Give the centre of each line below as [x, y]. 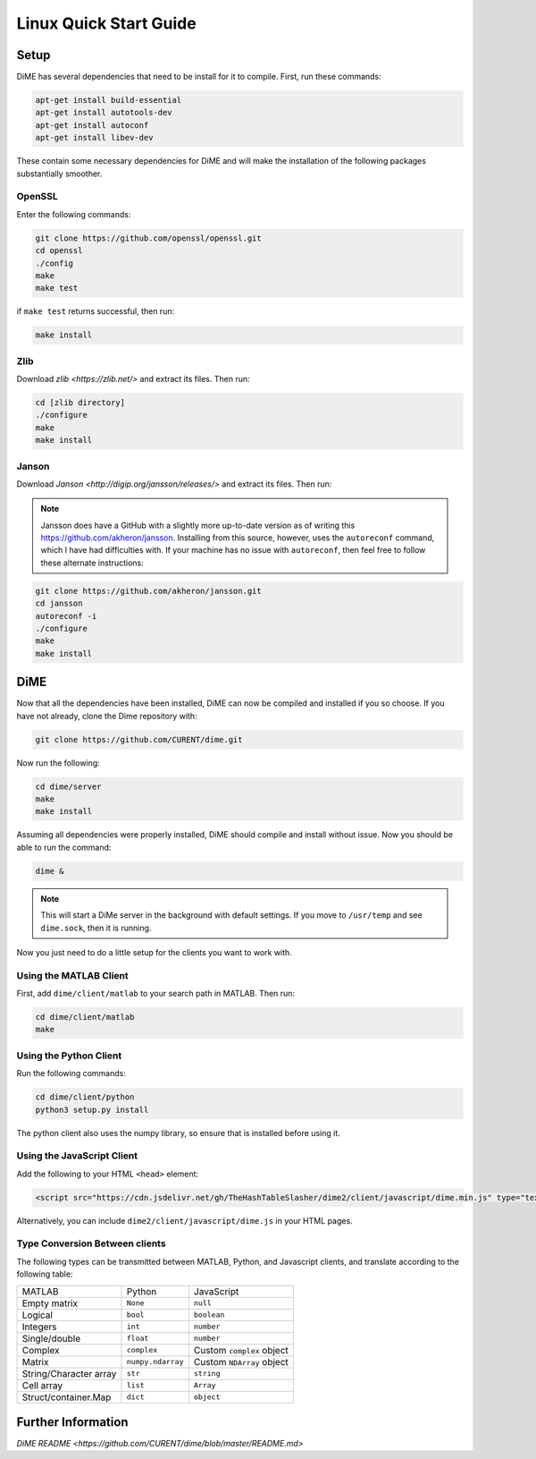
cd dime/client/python [85, 1097]
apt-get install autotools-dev [104, 113]
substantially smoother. [59, 174]
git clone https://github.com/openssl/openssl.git [149, 238]
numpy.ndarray [155, 1362]
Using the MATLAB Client [72, 975]
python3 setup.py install [92, 1110]
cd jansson [59, 603]
